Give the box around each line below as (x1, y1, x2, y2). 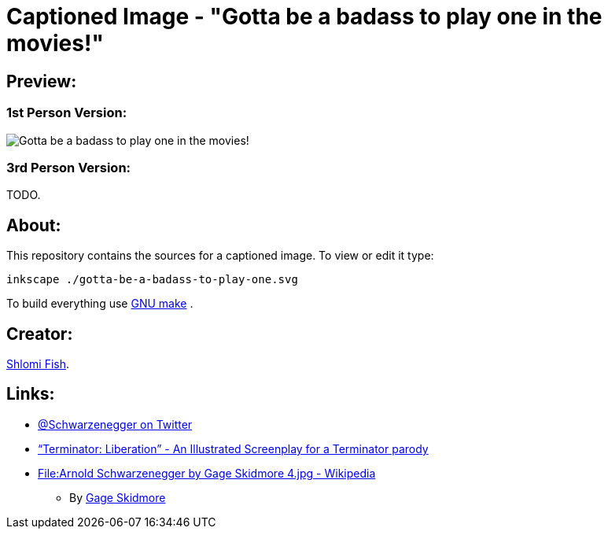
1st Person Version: (6, 105, 127, 121)
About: (6, 215, 61, 235)
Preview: (6, 71, 77, 91)
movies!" (6, 30, 104, 57)
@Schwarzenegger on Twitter (38, 417, 193, 431)
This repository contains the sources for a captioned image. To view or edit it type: (6, 249, 434, 263)
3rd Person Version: (6, 159, 131, 175)
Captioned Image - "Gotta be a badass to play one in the (6, 3, 602, 30)
